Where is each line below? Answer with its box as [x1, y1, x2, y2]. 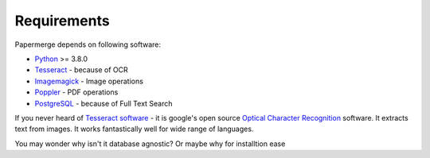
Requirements [14, 12, 111, 29]
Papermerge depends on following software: [14, 40, 161, 49]
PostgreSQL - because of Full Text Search [34, 98, 173, 108]
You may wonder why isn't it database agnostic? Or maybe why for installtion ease [14, 139, 286, 148]
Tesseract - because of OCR [34, 65, 129, 75]
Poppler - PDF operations [34, 87, 119, 97]
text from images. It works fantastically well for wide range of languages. [14, 124, 254, 134]
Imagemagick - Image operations [34, 76, 143, 86]
